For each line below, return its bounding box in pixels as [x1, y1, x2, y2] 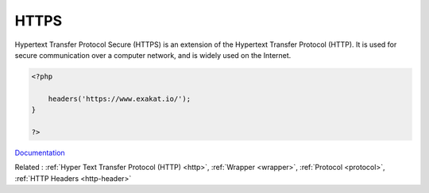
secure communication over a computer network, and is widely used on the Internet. [14, 50, 292, 60]
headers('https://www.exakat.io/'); [48, 94, 191, 103]
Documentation [14, 148, 65, 157]
